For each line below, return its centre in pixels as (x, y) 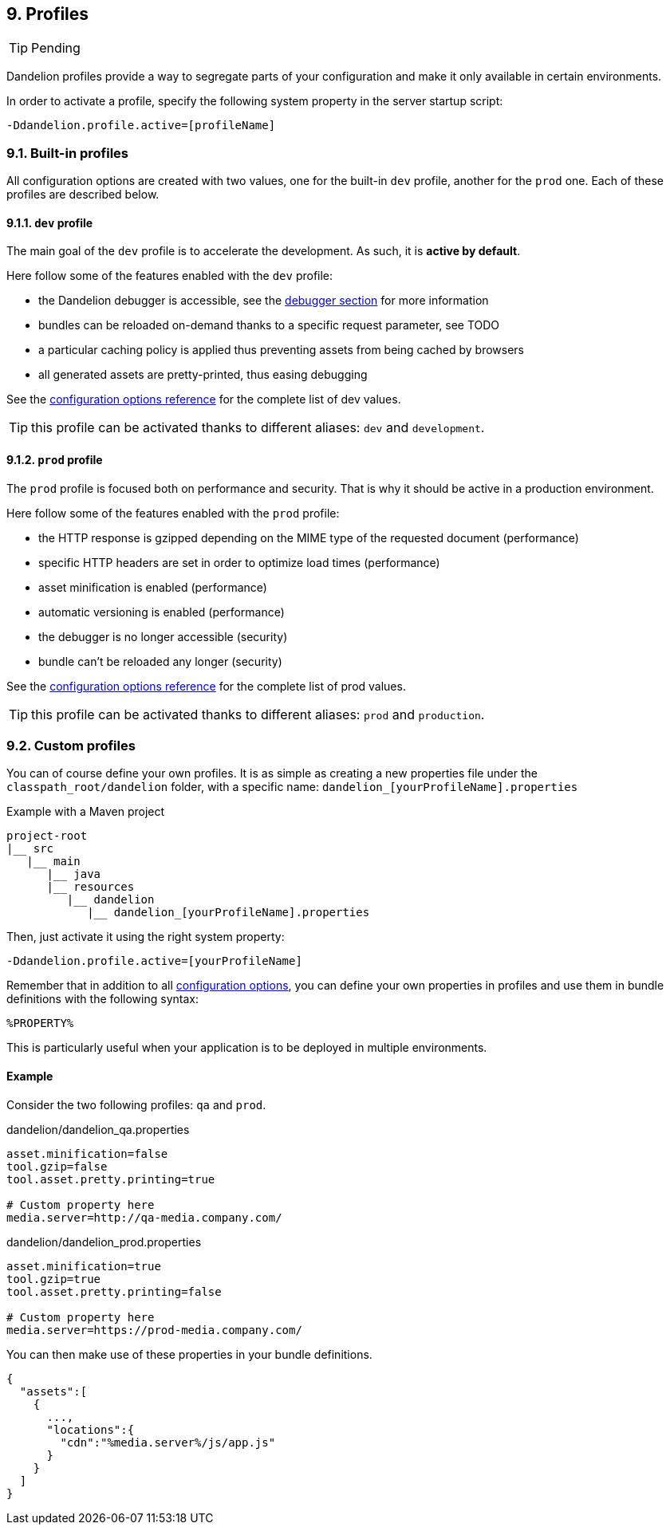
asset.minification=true (84, 1266)
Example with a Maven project (86, 812)
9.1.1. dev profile (50, 222)
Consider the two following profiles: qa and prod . (136, 1104)
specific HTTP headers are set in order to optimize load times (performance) (239, 562)
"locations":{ (91, 1429)
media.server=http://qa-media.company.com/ (144, 1217)
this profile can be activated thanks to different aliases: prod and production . (258, 714)
